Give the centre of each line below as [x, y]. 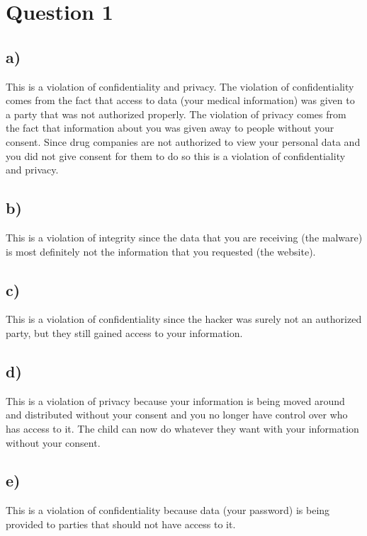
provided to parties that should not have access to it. [121, 524]
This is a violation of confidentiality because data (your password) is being [168, 510]
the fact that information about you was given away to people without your [170, 128]
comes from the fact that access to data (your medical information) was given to [180, 100]
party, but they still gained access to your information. [124, 332]
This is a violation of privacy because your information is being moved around [175, 400]
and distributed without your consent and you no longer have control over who [177, 415]
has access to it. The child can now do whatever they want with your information [182, 428]
